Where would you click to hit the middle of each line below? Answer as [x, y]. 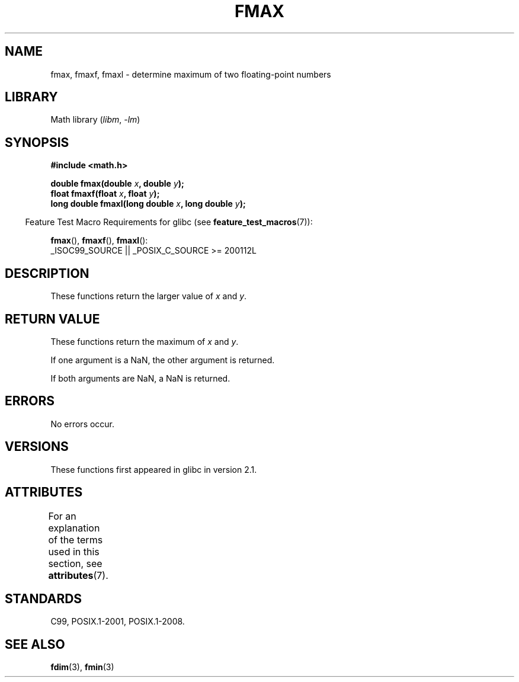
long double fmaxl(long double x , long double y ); [148, 204]
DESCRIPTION [47, 273]
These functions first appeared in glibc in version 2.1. [154, 469]
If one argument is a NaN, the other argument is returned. [163, 360]
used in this [74, 551]
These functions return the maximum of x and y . [145, 341]
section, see [75, 563]
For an [62, 516]
